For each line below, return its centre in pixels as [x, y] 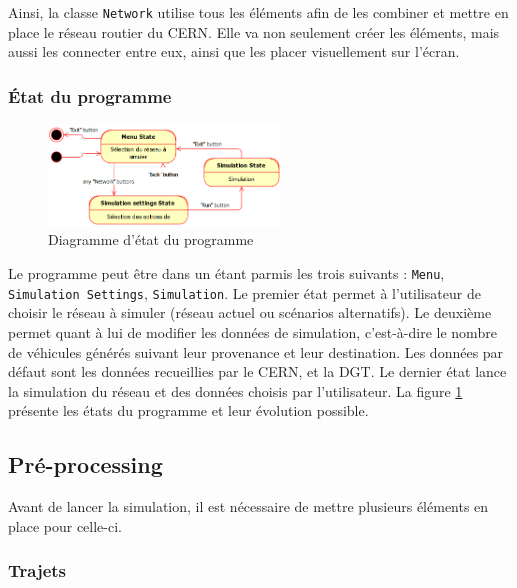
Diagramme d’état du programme [151, 239]
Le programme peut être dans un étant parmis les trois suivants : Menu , [226, 273]
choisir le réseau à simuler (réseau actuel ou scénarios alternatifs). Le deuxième [250, 312]
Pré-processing [85, 464]
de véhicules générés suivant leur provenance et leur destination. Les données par [256, 351]
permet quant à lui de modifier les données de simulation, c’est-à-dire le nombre [252, 331]
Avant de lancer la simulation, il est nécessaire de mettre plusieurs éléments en [248, 506]
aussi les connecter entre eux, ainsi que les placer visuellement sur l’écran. [234, 51]
